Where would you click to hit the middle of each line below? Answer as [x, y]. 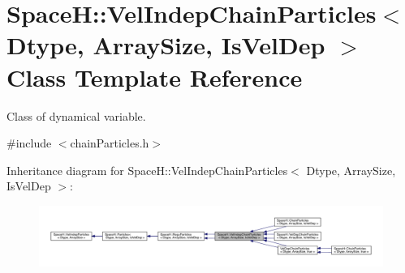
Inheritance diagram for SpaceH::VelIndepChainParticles [147, 170]
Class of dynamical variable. [76, 115]
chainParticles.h [110, 143]
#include [29, 143]
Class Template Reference [155, 77]
